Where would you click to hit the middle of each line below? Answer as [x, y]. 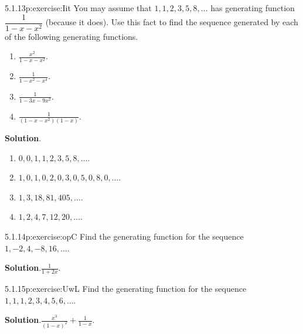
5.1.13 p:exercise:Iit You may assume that [78, 8]
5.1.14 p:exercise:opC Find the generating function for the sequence [124, 236]
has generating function [253, 8]
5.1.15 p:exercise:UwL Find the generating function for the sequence [126, 288]
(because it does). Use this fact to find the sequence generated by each [172, 22]
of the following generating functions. [72, 36]
